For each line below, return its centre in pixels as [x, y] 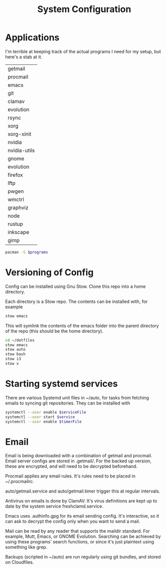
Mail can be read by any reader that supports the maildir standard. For [78, 531]
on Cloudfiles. [20, 562]
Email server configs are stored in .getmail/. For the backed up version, [78, 461]
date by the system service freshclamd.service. [54, 506]
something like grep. [26, 547]
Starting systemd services [61, 384]
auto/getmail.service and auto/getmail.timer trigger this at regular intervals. [83, 491]
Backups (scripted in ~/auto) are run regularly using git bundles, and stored [83, 557]
